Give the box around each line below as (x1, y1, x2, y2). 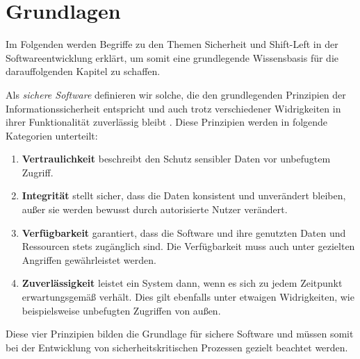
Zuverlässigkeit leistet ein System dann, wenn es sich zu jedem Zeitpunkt (22, 276, 343, 290)
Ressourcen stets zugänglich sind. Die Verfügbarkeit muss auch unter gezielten (22, 239, 355, 253)
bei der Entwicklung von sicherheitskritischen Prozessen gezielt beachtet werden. (6, 340, 348, 354)
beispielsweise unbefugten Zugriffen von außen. (22, 303, 221, 317)
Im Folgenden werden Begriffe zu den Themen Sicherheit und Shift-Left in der (6, 37, 338, 51)
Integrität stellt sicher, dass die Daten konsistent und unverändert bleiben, (22, 188, 346, 203)
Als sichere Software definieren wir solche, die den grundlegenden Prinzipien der (6, 87, 346, 101)
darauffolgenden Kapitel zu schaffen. (6, 64, 161, 78)
